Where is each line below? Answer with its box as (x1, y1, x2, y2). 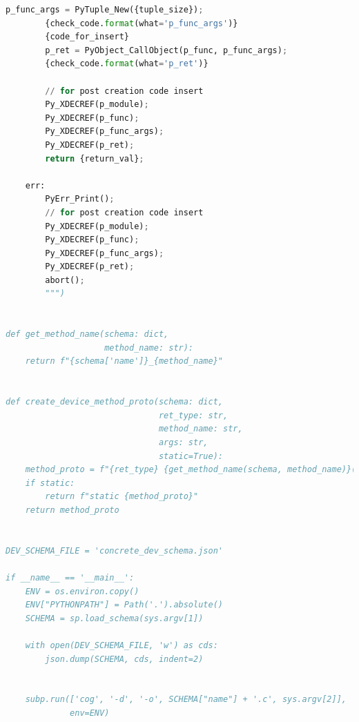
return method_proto (25, 505, 119, 515)
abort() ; (45, 275, 85, 285)
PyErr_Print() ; (45, 194, 115, 204)
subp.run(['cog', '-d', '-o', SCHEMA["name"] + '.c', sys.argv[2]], (25, 694, 347, 705)
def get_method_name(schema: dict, (6, 329, 169, 340)
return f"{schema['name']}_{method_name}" (25, 356, 223, 367)
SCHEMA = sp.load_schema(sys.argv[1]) (25, 613, 204, 623)
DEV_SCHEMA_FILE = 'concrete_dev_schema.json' (6, 545, 223, 556)
